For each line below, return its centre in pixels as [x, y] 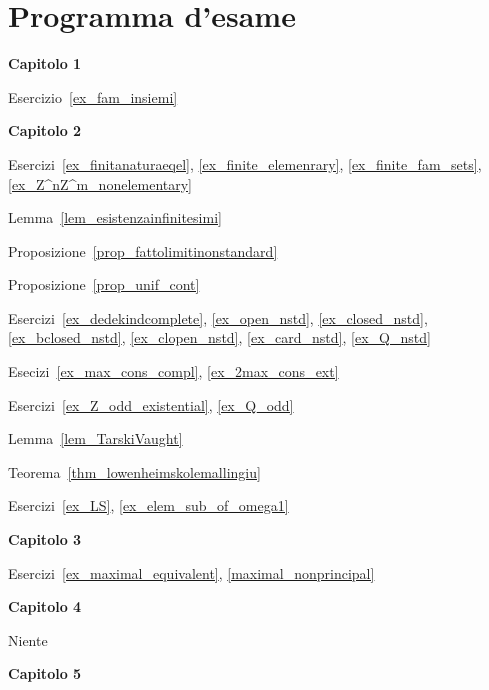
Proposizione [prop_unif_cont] [104, 284]
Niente [28, 639]
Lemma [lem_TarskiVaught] [95, 438]
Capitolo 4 [45, 606]
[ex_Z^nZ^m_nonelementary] [100, 183]
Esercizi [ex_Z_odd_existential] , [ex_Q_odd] [151, 404]
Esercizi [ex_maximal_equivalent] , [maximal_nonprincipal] [191, 572]
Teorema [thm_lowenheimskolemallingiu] [134, 471]
